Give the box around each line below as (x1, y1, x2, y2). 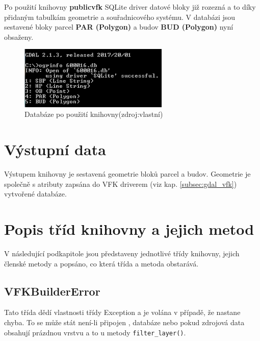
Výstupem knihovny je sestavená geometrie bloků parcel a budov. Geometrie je (4, 168, 251, 179)
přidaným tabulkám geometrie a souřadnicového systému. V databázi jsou (4, 11, 236, 22)
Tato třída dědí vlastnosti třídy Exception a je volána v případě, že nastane (4, 307, 241, 318)
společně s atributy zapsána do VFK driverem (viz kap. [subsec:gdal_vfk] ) (4, 178, 237, 189)
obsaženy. (4, 31, 34, 42)
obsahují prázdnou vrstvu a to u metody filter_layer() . (4, 327, 186, 337)
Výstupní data (4, 139, 106, 160)
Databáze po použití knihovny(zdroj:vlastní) (24, 109, 163, 119)
